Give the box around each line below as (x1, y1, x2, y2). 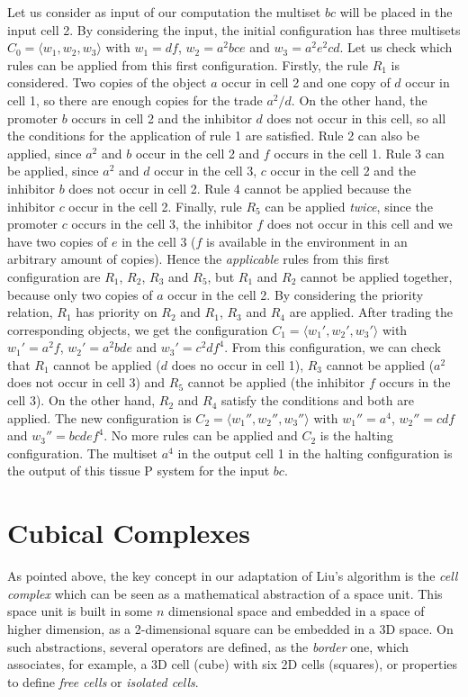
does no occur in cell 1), (171, 355, 304, 374)
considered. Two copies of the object (7, 73, 207, 92)
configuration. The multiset (7, 443, 157, 462)
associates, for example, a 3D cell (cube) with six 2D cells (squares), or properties (7, 655, 458, 674)
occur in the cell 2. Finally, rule (68, 196, 242, 215)
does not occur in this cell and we (266, 214, 453, 233)
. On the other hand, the (291, 90, 427, 109)
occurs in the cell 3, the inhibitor (71, 214, 253, 233)
